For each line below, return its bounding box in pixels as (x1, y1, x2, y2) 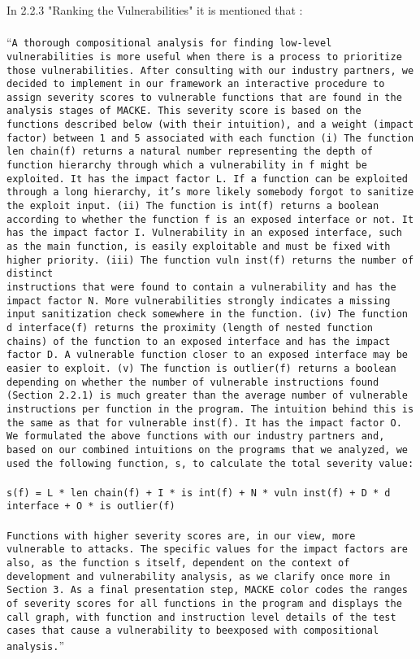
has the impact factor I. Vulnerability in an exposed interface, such (6, 227, 402, 239)
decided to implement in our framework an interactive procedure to (6, 78, 385, 90)
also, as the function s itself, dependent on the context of (6, 557, 350, 569)
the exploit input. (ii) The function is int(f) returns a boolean (6, 200, 379, 212)
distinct (6, 268, 54, 280)
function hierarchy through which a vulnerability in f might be (6, 159, 367, 172)
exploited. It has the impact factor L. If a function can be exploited (6, 172, 408, 185)
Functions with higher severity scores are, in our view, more (6, 530, 356, 542)
